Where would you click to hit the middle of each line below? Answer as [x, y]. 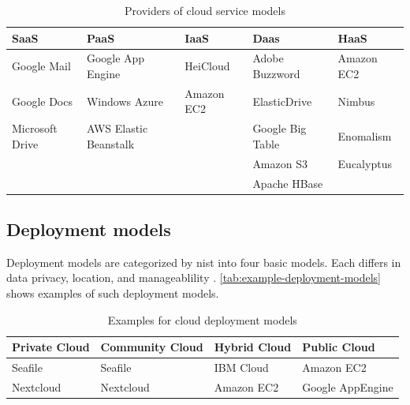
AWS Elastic [117, 128]
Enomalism [365, 136]
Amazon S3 [280, 163]
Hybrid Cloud [253, 347]
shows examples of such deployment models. [113, 293]
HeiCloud [207, 66]
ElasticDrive [282, 101]
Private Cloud [51, 347]
